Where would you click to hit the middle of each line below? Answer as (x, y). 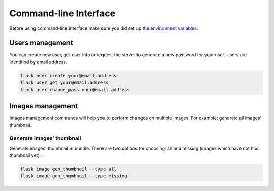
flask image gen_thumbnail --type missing (74, 176)
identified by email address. (38, 62)
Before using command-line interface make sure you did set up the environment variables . (104, 28)
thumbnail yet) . (26, 155)
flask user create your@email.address (68, 75)
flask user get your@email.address (64, 83)
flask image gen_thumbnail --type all (68, 169)
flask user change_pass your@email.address (75, 90)
